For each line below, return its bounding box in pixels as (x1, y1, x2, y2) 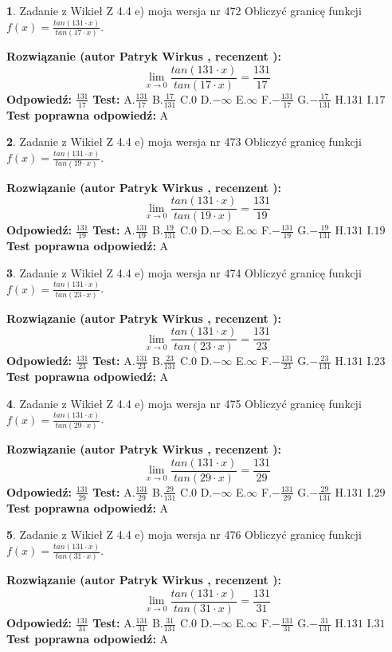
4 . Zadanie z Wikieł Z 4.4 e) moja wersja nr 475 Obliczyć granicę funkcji (6, 395, 362, 411)
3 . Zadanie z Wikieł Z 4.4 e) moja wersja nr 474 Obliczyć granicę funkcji (6, 264, 362, 281)
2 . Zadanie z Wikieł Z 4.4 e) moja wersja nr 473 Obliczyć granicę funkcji (6, 133, 362, 150)
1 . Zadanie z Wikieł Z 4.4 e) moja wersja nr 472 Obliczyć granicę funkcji (6, 2, 362, 18)
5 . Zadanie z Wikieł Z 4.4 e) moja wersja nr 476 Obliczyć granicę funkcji (6, 526, 362, 543)
